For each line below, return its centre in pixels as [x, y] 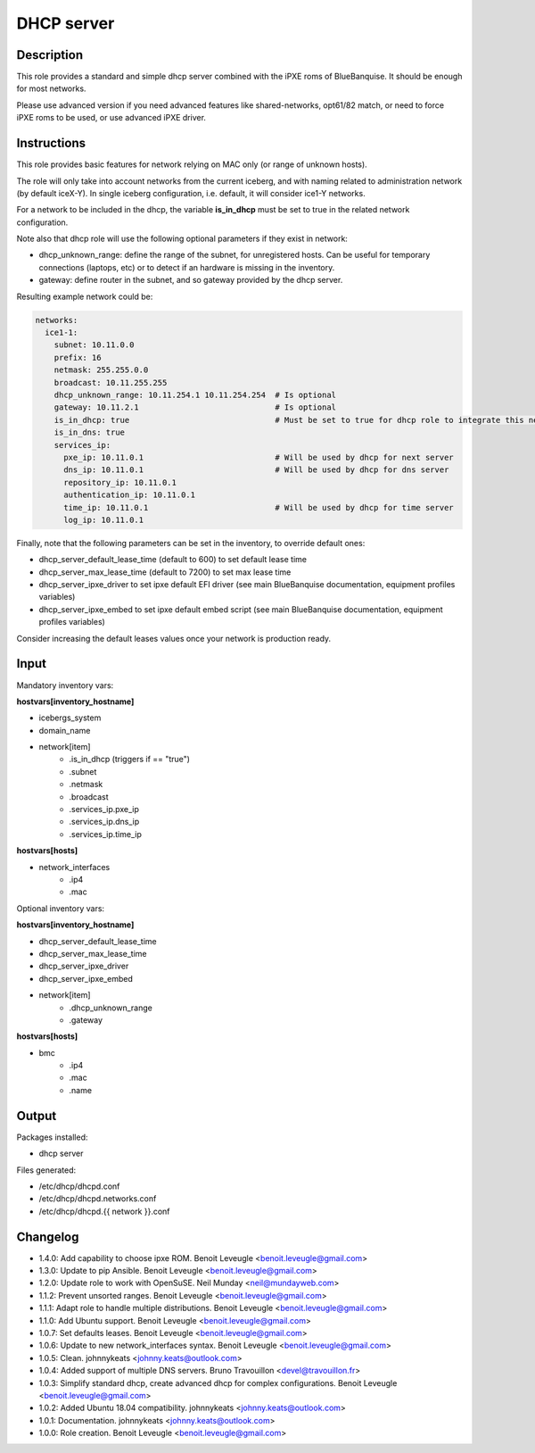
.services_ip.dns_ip [104, 822]
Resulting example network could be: [85, 296]
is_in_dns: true [89, 432]
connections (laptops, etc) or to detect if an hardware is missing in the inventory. [187, 267]
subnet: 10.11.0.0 [94, 345]
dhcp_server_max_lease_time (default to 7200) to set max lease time [165, 572]
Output [37, 1116]
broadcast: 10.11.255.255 [111, 382]
